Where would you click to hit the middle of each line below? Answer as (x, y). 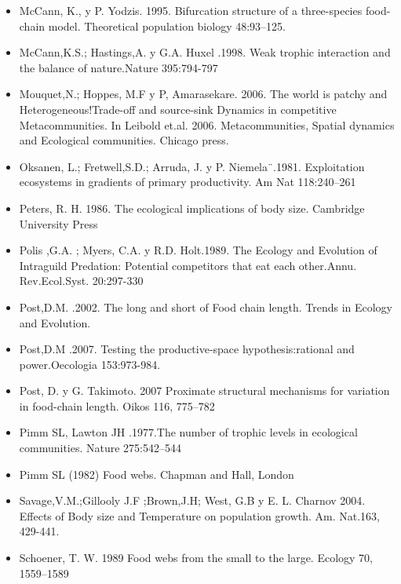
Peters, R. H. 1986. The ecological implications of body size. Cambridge (192, 208)
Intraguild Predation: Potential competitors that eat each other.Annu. (188, 265)
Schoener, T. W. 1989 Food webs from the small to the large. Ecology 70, (196, 558)
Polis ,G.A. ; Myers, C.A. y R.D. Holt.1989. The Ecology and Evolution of (198, 250)
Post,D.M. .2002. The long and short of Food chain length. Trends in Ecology (206, 307)
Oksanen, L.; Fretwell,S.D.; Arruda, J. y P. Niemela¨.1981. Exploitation (192, 166)
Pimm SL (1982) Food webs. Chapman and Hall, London (157, 474)
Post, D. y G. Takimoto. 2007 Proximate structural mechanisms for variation (204, 391)
